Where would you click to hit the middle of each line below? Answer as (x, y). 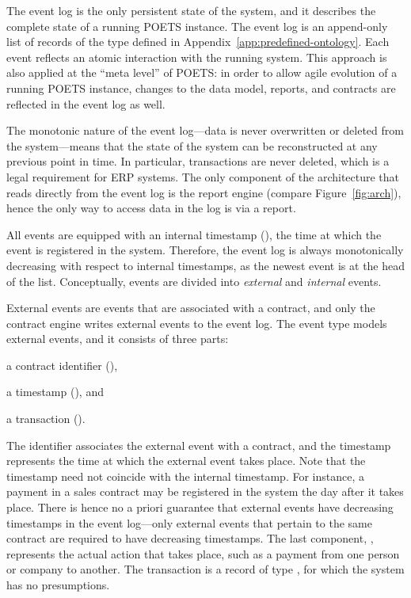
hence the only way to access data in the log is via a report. (151, 208)
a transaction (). (46, 419)
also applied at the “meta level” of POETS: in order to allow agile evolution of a (202, 72)
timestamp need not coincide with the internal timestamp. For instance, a (185, 476)
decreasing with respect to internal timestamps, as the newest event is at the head (206, 265)
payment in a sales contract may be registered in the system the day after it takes (205, 491)
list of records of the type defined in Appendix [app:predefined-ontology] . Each (198, 42)
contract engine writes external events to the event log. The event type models (197, 323)
